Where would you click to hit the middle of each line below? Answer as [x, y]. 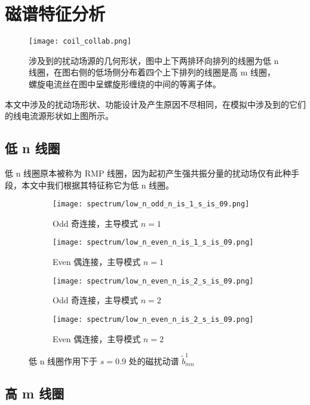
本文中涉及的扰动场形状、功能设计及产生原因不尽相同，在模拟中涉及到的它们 [155, 104]
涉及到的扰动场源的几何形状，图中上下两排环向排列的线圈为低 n [154, 60]
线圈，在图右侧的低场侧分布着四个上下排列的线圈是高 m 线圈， [152, 72]
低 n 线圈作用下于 [63, 360]
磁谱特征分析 [55, 13]
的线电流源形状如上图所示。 [59, 116]
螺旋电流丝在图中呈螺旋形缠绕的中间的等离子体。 [125, 83]
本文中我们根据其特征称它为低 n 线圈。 [98, 185]
